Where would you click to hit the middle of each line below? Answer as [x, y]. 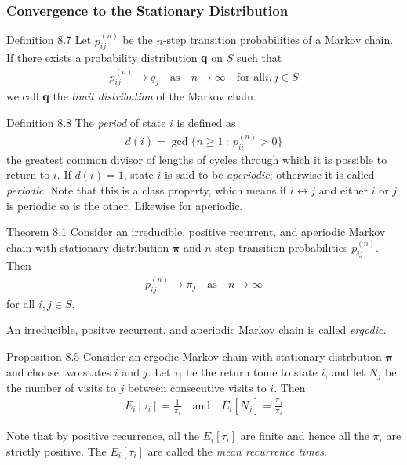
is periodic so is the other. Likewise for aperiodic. [125, 205]
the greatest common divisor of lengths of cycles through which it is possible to [197, 159]
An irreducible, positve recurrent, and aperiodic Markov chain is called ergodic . [196, 330]
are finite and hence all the [305, 436]
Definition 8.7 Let [49, 40]
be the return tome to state [251, 371]
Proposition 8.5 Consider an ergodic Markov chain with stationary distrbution [194, 356]
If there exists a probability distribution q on [115, 58]
